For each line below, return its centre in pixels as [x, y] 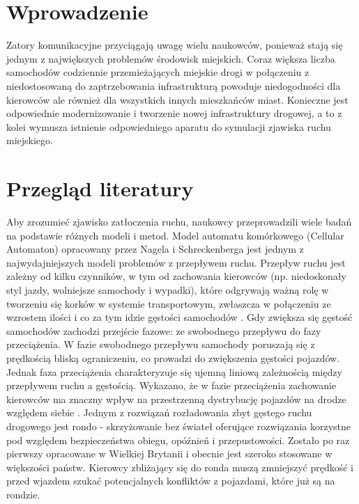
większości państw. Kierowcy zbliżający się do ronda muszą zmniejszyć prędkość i [180, 467]
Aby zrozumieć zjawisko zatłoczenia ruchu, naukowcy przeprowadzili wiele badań [179, 221]
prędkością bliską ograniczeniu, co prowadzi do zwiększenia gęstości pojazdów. [173, 357]
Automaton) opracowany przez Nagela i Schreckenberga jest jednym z [155, 249]
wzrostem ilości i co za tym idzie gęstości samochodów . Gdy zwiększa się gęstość [179, 317]
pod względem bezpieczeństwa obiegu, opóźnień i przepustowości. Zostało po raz [178, 440]
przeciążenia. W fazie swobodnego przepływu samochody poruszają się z [161, 344]
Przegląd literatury [100, 188]
